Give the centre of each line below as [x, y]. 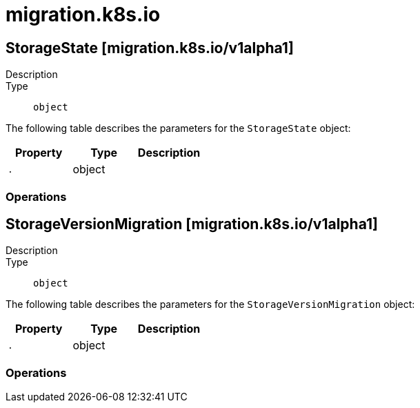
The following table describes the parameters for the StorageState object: [178, 128]
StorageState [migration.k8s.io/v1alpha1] [150, 48]
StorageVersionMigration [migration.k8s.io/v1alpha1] [192, 224]
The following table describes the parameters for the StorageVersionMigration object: [210, 304]
